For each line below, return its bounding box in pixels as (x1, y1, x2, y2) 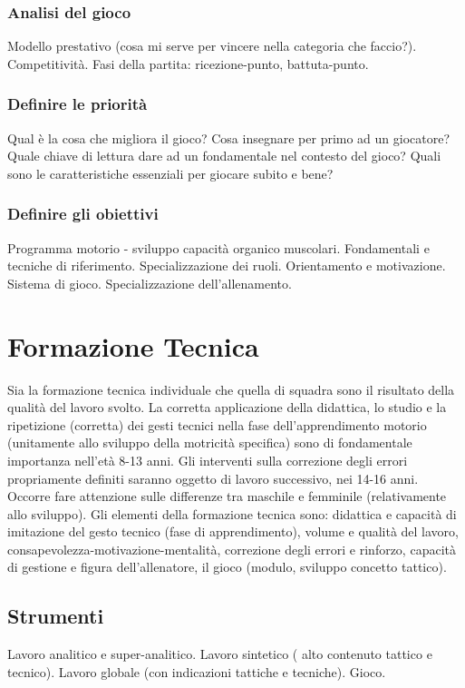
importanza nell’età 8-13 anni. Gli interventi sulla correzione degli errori (7, 450, 408, 469)
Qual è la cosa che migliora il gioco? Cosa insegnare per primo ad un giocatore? (7, 128, 450, 147)
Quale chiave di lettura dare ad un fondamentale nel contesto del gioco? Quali (7, 146, 441, 165)
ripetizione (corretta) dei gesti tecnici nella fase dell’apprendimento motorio (7, 415, 427, 434)
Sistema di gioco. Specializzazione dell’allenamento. (7, 273, 292, 292)
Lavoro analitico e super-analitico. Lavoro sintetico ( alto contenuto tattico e (7, 644, 432, 663)
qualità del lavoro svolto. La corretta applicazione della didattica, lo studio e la (7, 398, 447, 417)
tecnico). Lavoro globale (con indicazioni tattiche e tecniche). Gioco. (7, 662, 386, 681)
